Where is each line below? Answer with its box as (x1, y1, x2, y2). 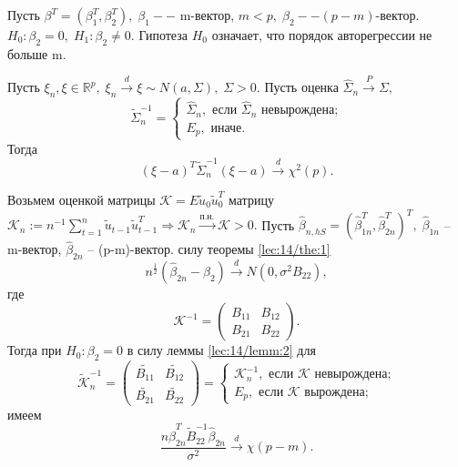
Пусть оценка (264, 77, 339, 96)
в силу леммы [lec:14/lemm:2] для (127, 340, 316, 360)
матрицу (229, 189, 274, 208)
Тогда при (7, 340, 62, 360)
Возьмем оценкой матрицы (7, 189, 156, 208)
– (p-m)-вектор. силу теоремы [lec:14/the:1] (87, 239, 331, 259)
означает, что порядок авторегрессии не (211, 25, 433, 44)
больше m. (7, 44, 66, 63)
